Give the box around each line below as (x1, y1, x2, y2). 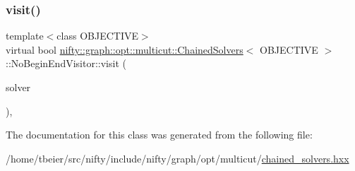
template (6, 28, 44, 43)
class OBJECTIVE (56, 28, 138, 43)
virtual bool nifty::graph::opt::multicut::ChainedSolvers (6, 42, 243, 57)
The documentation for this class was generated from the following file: (6, 127, 313, 142)
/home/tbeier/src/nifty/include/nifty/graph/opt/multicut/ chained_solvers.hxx (6, 151, 349, 165)
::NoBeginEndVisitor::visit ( (6, 56, 126, 71)
